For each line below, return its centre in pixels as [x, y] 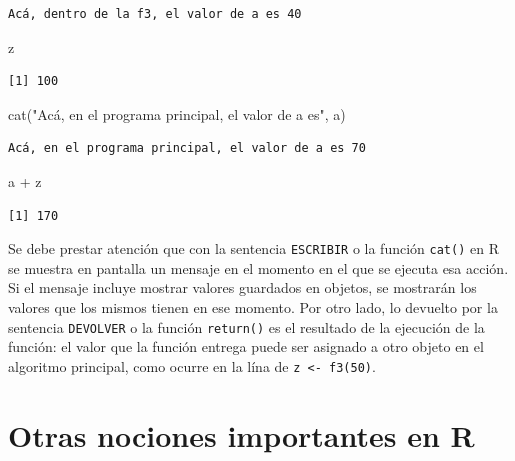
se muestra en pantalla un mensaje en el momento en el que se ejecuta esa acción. [258, 267]
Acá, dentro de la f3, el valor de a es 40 [155, 14]
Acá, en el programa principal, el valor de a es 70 [187, 148]
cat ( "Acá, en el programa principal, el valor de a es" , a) [177, 113]
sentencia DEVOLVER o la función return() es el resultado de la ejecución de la [246, 326]
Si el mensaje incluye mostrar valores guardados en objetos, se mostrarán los [242, 287]
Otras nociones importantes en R [241, 434]
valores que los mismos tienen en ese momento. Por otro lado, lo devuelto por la [253, 307]
